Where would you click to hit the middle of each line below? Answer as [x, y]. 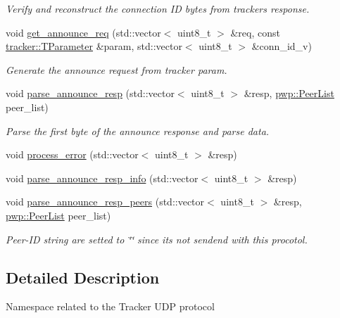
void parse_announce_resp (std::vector [90, 93]
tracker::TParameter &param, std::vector [94, 46]
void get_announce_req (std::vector [83, 32]
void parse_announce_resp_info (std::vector [102, 178]
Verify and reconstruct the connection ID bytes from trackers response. [158, 8]
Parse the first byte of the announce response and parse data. [138, 131]
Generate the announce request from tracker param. [117, 69]
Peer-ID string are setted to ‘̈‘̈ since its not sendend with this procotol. [157, 239]
